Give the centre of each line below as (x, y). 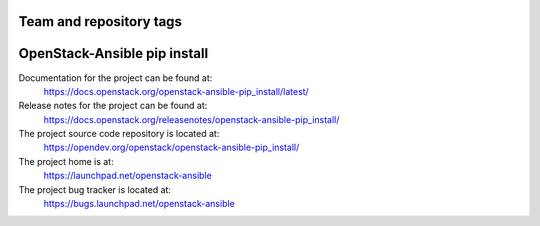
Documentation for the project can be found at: (115, 77)
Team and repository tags (100, 21)
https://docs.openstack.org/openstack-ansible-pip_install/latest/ (176, 91)
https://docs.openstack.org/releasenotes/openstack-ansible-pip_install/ (191, 119)
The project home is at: (66, 161)
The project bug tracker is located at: (95, 189)
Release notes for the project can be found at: (113, 106)
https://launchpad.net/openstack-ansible (127, 176)
